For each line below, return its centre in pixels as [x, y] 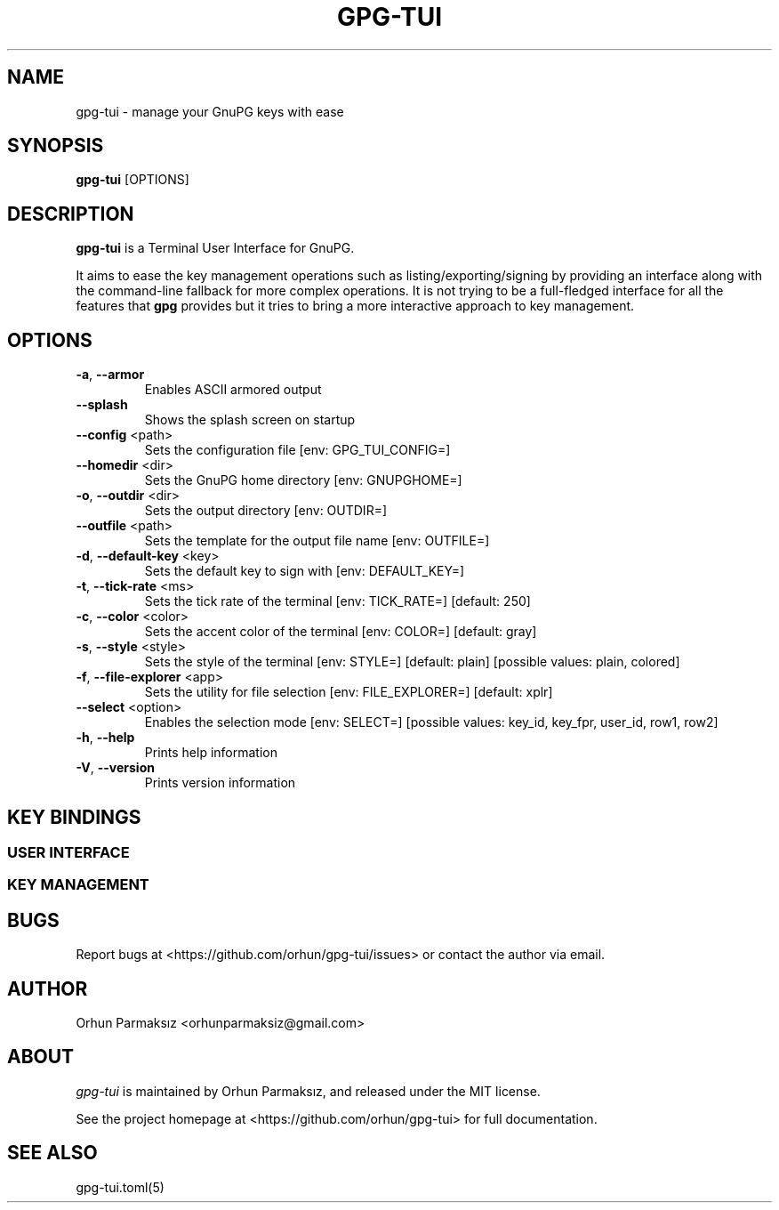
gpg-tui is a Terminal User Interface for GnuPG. [215, 248]
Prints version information [220, 783]
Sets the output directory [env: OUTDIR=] [266, 511]
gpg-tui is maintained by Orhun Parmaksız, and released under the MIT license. [308, 1091]
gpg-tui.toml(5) [120, 1187]
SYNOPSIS [56, 146]
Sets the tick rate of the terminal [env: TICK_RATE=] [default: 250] [337, 601]
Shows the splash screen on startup [250, 420]
